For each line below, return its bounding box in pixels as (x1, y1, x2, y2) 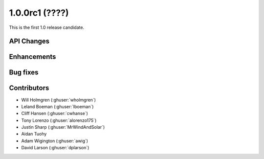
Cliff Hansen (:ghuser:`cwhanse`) (21, 111, 88, 116)
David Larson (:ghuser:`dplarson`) (21, 145, 89, 151)
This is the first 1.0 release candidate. (9, 24, 85, 30)
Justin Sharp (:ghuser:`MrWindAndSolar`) (21, 124, 105, 130)
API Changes (9, 37, 50, 45)
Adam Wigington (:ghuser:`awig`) (21, 137, 88, 144)
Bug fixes (9, 68, 39, 77)
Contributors (9, 84, 49, 92)
